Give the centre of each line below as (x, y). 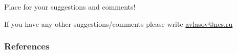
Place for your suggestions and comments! (70, 7)
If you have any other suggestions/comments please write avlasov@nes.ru (118, 23)
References (27, 46)
